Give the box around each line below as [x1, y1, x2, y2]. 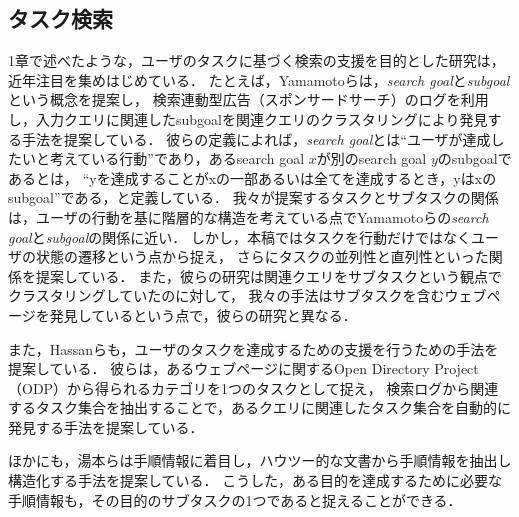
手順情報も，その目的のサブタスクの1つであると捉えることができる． [8, 489, 462, 510]
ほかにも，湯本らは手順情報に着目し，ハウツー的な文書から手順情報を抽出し [8, 450, 512, 471]
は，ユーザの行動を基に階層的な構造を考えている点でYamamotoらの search [8, 206, 489, 227]
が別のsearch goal [316, 148, 427, 169]
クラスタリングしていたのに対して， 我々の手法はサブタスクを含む [8, 285, 445, 306]
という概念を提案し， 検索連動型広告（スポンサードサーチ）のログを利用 [8, 89, 489, 110]
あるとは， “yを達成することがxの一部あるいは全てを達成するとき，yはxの [8, 167, 497, 188]
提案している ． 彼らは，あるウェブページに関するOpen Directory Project [8, 358, 479, 379]
